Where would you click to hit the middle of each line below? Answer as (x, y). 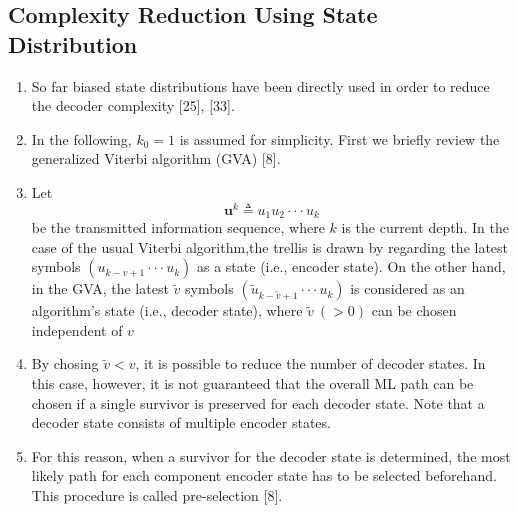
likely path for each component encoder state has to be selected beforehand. (264, 475)
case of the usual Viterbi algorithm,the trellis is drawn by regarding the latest (270, 246)
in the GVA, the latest (100, 288)
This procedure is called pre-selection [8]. (157, 495)
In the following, (81, 138)
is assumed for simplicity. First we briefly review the (339, 138)
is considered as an (407, 288)
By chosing (65, 363)
